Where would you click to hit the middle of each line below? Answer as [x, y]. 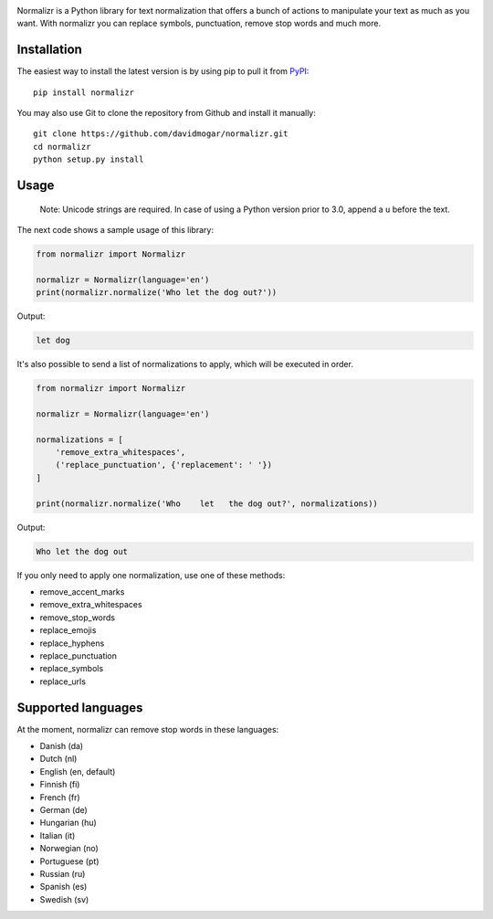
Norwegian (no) [69, 849]
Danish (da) [62, 746]
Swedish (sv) [64, 899]
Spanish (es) [63, 887]
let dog [53, 341]
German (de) [64, 809]
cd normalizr [62, 147]
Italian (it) [58, 835]
